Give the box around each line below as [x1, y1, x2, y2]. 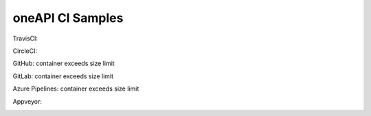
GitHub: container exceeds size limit [12, 59, 115, 68]
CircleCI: [12, 47, 38, 55]
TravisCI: [12, 34, 38, 43]
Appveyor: [12, 97, 43, 106]
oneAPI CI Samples [12, 10, 124, 25]
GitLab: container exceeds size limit [12, 72, 113, 80]
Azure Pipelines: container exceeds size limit [12, 84, 139, 93]
